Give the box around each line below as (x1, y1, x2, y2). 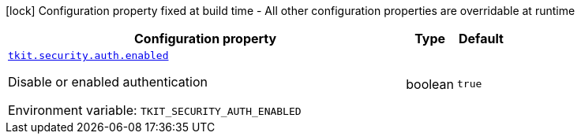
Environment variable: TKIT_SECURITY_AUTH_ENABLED (8, 102, 302, 118)
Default (459, 31, 504, 46)
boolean (406, 76, 455, 92)
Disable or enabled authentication (8, 74, 208, 90)
